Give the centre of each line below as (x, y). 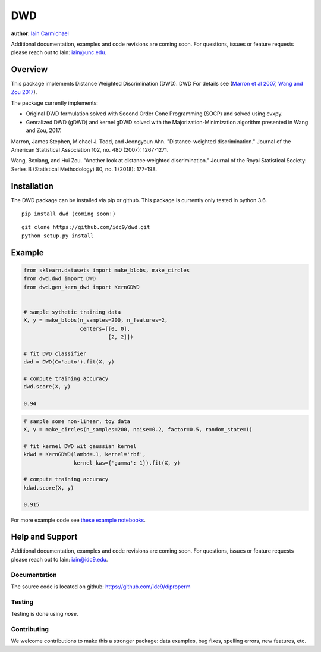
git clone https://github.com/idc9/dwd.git (86, 227)
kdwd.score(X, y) (49, 488)
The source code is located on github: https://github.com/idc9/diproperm (101, 587)
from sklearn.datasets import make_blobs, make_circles (107, 270)
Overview (29, 69)
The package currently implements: (54, 103)
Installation (32, 186)
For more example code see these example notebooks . (78, 520)
